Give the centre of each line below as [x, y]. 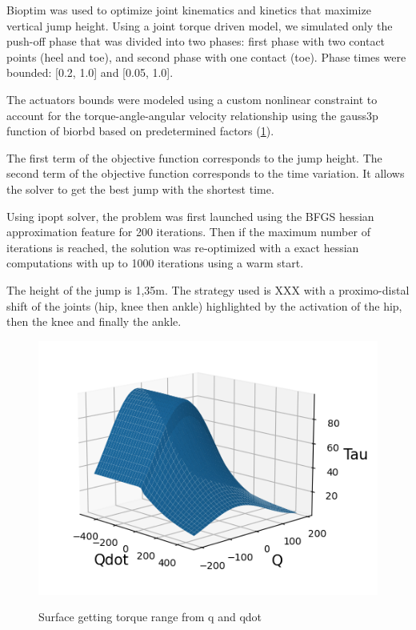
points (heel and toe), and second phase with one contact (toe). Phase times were [206, 56]
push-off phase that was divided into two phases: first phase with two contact [196, 41]
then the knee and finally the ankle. [94, 321]
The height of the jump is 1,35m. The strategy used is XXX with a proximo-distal [208, 289]
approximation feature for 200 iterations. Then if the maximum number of [188, 232]
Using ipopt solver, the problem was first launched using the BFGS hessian [190, 216]
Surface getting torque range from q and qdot [150, 617]
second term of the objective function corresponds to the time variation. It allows [206, 173]
